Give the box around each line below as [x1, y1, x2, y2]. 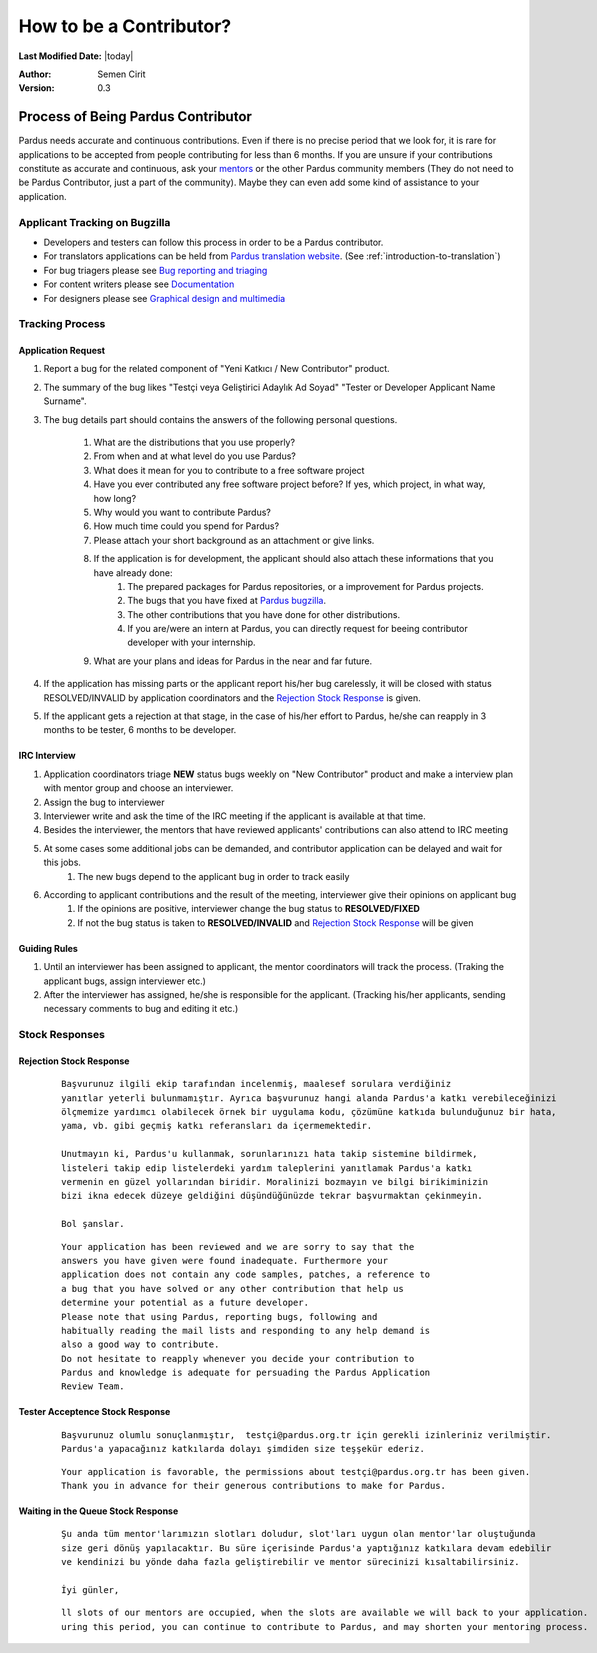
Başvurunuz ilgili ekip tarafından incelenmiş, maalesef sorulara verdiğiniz [61, 1078, 452, 1090]
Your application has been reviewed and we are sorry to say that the [61, 1241, 415, 1252]
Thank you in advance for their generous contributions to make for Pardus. [61, 1480, 447, 1492]
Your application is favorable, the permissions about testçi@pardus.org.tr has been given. [61, 1466, 531, 1477]
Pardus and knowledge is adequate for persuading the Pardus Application [61, 1367, 431, 1379]
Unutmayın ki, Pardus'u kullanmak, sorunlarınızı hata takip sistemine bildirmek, [61, 1148, 478, 1160]
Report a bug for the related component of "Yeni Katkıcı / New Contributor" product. [43, 363, 390, 375]
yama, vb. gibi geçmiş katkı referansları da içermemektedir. [61, 1120, 373, 1132]
